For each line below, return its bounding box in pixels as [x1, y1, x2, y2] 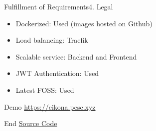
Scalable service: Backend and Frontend [15, 51, 137, 62]
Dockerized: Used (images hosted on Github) [15, 18, 153, 28]
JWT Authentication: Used [15, 68, 99, 78]
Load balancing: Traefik [15, 35, 88, 45]
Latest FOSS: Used [15, 84, 74, 95]
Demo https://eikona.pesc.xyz [4, 101, 96, 112]
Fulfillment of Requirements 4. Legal [4, 1, 113, 11]
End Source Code [4, 118, 57, 129]
